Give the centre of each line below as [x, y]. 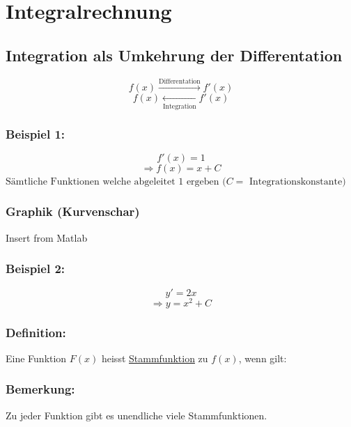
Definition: [36, 332]
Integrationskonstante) [298, 181]
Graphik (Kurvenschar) [73, 211]
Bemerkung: [40, 389]
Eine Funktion [36, 358]
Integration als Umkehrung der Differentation [174, 55]
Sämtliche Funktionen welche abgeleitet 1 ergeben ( [116, 181]
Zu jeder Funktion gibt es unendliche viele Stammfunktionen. [136, 415]
